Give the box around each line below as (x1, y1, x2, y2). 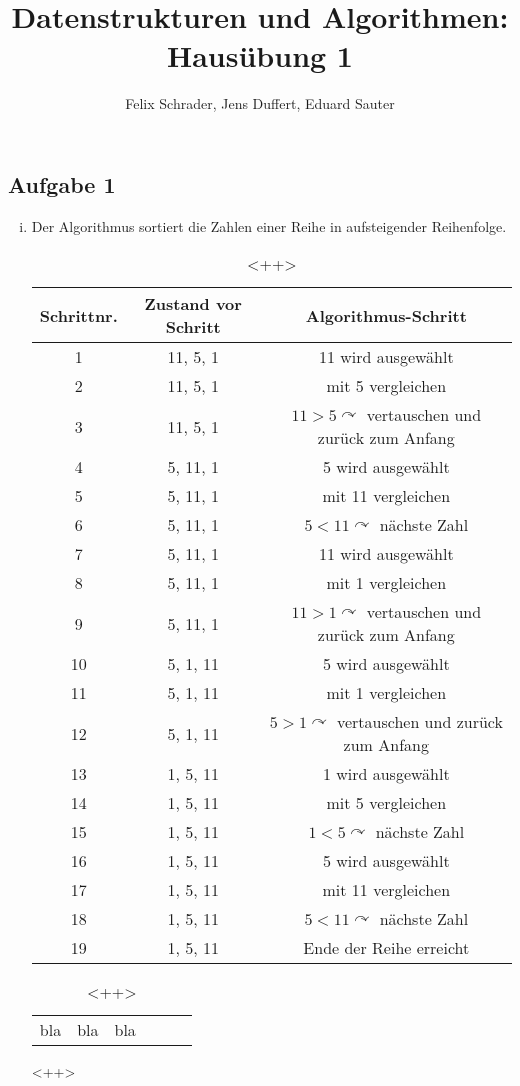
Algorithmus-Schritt (305, 303, 467, 327)
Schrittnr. (39, 303, 118, 327)
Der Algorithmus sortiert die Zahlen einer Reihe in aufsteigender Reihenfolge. (31, 215, 507, 236)
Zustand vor (144, 292, 242, 316)
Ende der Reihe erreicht (303, 936, 470, 960)
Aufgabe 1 (8, 168, 116, 199)
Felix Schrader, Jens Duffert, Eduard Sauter (125, 93, 395, 114)
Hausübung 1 (167, 35, 353, 76)
